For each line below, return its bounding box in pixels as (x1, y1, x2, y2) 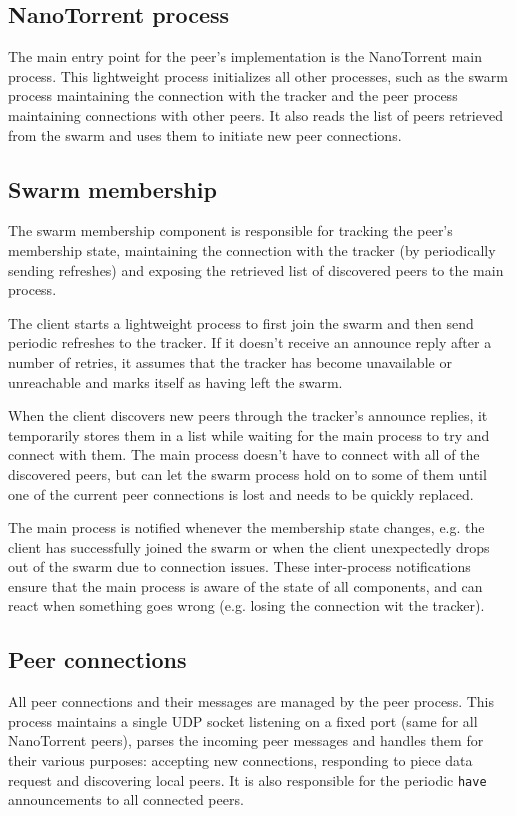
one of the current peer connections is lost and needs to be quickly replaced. (8, 483, 474, 504)
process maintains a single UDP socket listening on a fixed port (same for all (8, 710, 478, 731)
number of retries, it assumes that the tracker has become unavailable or (8, 351, 452, 372)
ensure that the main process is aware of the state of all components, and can (8, 575, 483, 596)
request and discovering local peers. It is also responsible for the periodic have (8, 769, 487, 790)
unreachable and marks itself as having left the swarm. (8, 371, 343, 392)
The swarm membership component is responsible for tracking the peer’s (8, 220, 453, 241)
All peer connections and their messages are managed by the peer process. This (8, 691, 495, 712)
